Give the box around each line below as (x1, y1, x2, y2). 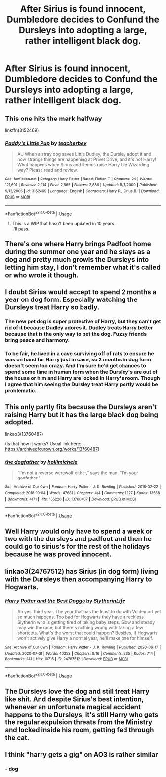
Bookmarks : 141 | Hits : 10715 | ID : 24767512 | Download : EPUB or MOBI (5, 657, 128, 662)
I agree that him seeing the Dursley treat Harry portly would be (5, 381, 158, 388)
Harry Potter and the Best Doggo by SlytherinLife (5, 598, 125, 604)
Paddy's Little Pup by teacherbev (5, 140, 87, 147)
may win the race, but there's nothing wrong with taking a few (17, 625, 144, 631)
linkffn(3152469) (5, 127, 39, 133)
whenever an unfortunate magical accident (5, 703, 141, 711)
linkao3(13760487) (5, 431, 43, 437)
